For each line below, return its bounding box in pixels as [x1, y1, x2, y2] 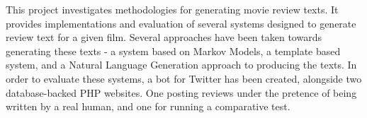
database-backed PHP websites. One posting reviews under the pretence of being [6, 85, 357, 100]
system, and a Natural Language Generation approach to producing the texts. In [6, 57, 357, 72]
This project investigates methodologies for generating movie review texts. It [6, 2, 339, 16]
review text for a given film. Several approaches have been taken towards [6, 30, 322, 45]
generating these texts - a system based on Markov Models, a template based [6, 43, 341, 58]
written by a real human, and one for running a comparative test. [6, 99, 290, 114]
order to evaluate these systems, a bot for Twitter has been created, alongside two [6, 71, 362, 85]
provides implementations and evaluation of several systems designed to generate [6, 16, 356, 30]
